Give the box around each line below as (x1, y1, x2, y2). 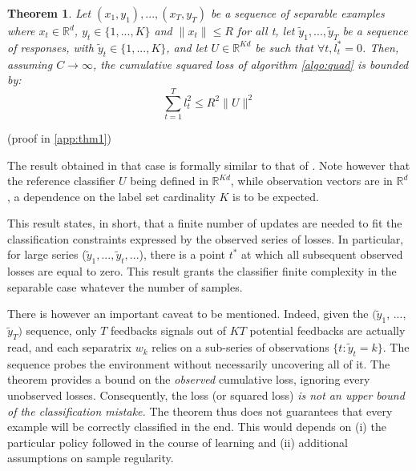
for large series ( (7, 246, 87, 263)
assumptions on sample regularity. (7, 449, 174, 466)
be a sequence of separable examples (210, 5, 385, 21)
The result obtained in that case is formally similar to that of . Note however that (7, 156, 410, 173)
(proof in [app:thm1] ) (7, 129, 111, 146)
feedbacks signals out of (110, 322, 227, 339)
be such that (255, 38, 313, 55)
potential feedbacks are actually (249, 322, 406, 339)
